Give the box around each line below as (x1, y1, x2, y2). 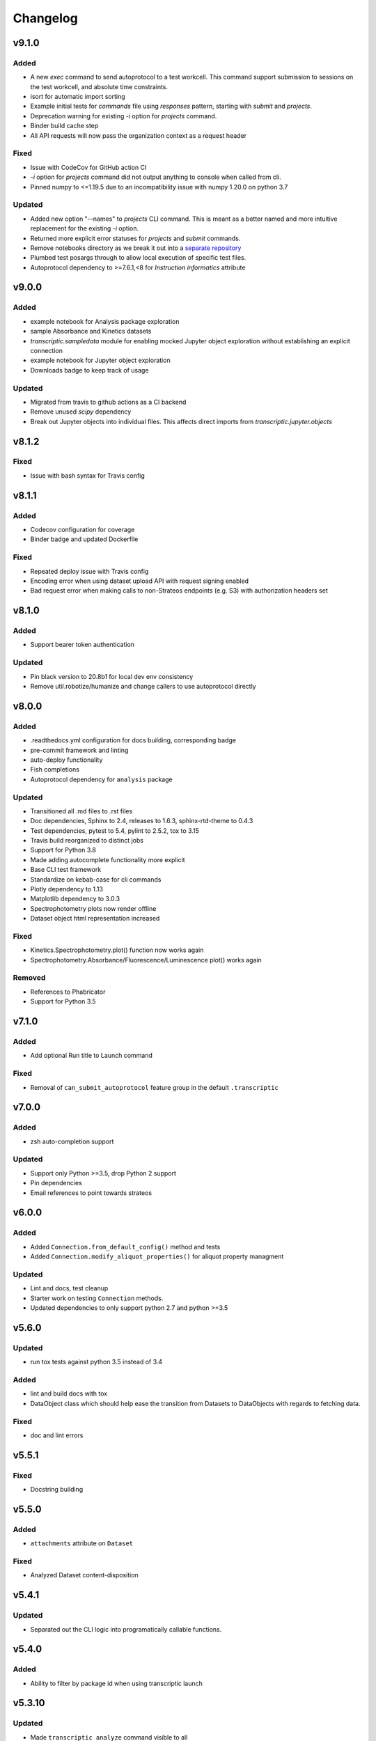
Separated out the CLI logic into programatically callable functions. (30, 1625, 222, 1633)
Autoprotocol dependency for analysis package (30, 775, 173, 783)
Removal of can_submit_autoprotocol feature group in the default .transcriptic (30, 1083, 279, 1091)
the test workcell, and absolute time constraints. (30, 82, 169, 91)
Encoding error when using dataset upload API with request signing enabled (30, 577, 249, 585)
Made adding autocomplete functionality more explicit (30, 855, 185, 864)
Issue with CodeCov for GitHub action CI (30, 163, 147, 171)
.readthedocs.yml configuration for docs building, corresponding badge (30, 736, 237, 744)
